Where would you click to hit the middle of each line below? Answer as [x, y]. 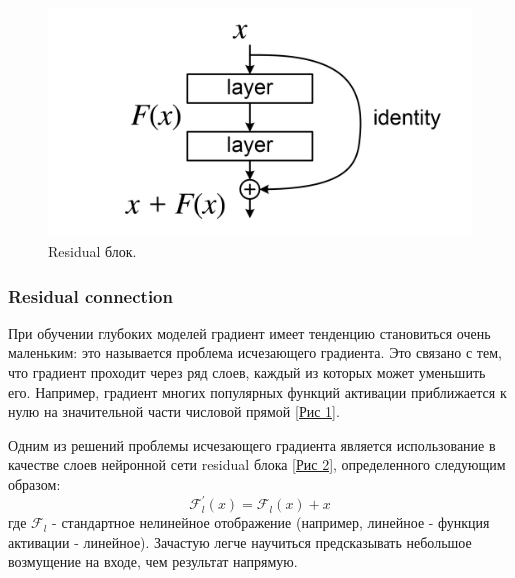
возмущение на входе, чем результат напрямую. [153, 561]
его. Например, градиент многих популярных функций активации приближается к [257, 391]
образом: [34, 483]
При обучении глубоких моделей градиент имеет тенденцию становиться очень [249, 332]
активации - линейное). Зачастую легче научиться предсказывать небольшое [240, 541]
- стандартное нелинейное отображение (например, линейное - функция [271, 522]
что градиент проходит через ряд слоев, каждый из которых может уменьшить [247, 371]
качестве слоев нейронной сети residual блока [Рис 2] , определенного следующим [257, 464]
